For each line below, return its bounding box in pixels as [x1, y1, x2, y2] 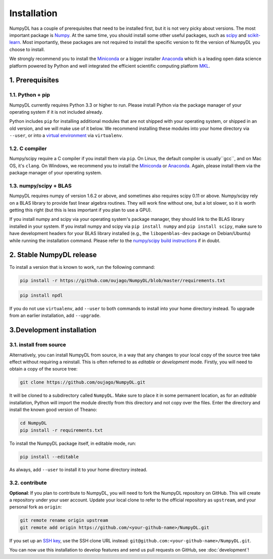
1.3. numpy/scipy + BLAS [9, 182, 72, 189]
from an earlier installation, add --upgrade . [9, 312, 101, 318]
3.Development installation [9, 326, 97, 335]
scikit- [247, 32, 260, 38]
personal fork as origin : [9, 504, 62, 510]
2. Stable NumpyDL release [9, 251, 97, 259]
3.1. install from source [9, 341, 66, 348]
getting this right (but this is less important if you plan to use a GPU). [9, 207, 152, 213]
